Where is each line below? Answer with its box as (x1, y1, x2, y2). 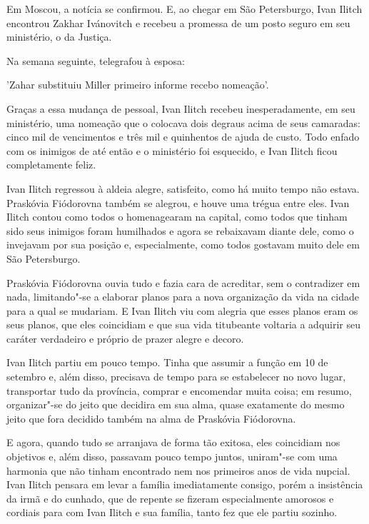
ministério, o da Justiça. (6, 29, 112, 44)
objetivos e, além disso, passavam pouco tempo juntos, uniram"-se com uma (6, 449, 338, 464)
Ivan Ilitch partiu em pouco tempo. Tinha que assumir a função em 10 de (6, 355, 328, 370)
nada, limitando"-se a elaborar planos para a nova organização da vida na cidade (6, 289, 360, 304)
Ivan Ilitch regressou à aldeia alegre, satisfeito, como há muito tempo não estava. (6, 181, 360, 196)
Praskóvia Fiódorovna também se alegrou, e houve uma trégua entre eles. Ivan (6, 195, 350, 210)
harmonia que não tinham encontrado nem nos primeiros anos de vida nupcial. (6, 463, 350, 478)
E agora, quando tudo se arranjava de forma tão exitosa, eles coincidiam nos (6, 435, 340, 450)
